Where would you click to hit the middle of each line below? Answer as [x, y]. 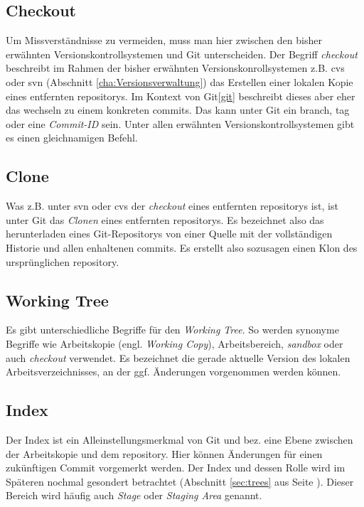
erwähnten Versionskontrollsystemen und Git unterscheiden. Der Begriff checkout [182, 54]
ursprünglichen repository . [63, 261]
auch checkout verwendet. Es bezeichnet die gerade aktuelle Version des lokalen [178, 357]
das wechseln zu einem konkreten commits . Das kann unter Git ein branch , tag [178, 110]
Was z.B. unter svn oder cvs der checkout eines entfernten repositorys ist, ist [172, 206]
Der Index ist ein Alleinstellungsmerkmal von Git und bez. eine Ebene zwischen [180, 439]
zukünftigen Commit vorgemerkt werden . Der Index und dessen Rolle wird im [176, 468]
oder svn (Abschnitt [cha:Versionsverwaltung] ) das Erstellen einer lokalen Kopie [180, 81]
